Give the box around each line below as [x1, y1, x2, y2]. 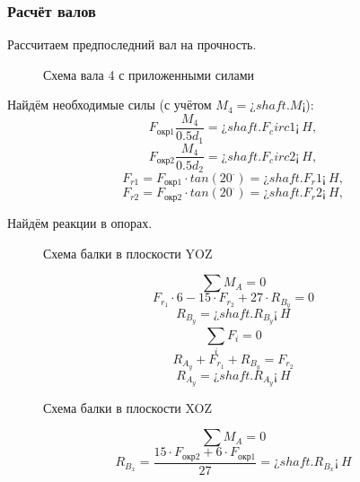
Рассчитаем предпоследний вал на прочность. [7, 35, 257, 54]
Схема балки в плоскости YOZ [43, 243, 213, 262]
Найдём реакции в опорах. [7, 213, 153, 232]
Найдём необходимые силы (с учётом [7, 95, 212, 114]
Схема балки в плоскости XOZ [43, 398, 213, 416]
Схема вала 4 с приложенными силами [43, 65, 254, 83]
